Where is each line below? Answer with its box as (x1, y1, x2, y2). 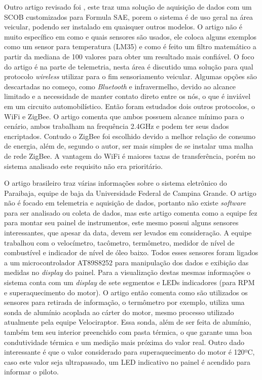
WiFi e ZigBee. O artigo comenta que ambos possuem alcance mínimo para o (4, 111, 244, 121)
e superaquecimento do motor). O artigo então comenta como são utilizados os (4, 287, 248, 297)
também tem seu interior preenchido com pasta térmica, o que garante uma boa (4, 327, 252, 337)
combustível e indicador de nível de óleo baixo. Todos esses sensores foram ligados (4, 247, 258, 258)
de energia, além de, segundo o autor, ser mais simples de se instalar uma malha (4, 141, 253, 151)
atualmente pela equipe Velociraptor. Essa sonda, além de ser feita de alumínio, (4, 317, 251, 327)
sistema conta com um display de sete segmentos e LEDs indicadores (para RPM (4, 277, 255, 288)
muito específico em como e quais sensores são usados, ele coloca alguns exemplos (4, 31, 257, 42)
